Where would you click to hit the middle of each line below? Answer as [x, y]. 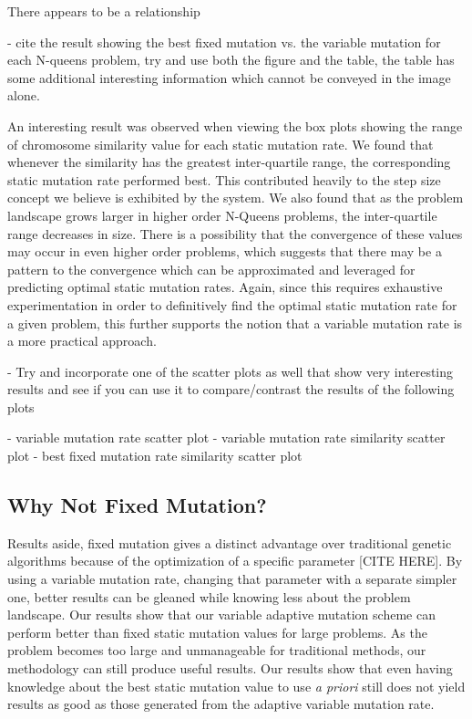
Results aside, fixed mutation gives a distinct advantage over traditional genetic [230, 542]
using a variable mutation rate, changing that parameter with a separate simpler [232, 579]
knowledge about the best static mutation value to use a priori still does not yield [236, 686]
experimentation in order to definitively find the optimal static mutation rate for [232, 304]
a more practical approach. [82, 341]
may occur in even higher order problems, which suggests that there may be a [225, 251]
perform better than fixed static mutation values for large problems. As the [217, 632]
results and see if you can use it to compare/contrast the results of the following [231, 389]
